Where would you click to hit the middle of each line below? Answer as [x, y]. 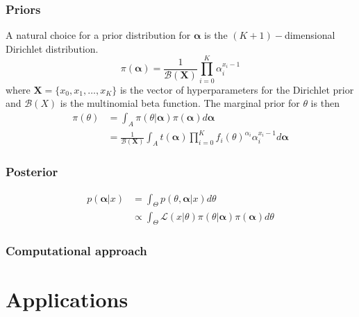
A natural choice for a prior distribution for [98, 35]
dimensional [310, 35]
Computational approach [76, 251]
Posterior [32, 172]
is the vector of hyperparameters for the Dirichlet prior [237, 89]
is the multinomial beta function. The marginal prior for [180, 103]
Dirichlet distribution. [52, 48]
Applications [67, 299]
